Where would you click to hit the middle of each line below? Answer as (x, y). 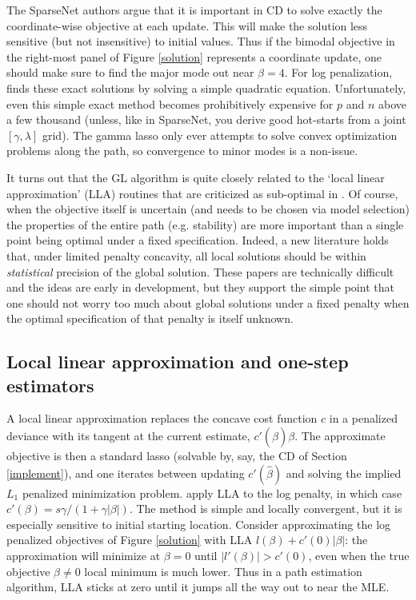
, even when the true (359, 556)
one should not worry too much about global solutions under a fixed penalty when (208, 302)
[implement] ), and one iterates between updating (126, 473)
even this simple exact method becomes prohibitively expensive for (170, 103)
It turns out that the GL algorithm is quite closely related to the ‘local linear (196, 177)
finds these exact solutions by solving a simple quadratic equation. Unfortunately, (206, 87)
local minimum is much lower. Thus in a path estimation (223, 571)
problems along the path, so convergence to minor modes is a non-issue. (182, 151)
